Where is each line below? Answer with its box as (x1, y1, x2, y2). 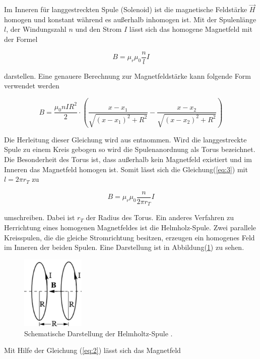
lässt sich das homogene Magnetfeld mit (129, 24, 252, 34)
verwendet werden (4, 80, 59, 91)
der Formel (4, 34, 38, 44)
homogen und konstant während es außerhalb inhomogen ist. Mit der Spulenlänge (4, 14, 256, 24)
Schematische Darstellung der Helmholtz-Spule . (24, 328, 173, 338)
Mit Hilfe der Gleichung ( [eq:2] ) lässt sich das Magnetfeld (4, 345, 181, 355)
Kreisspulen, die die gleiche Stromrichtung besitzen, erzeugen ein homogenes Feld (4, 232, 255, 242)
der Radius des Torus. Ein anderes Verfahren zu (86, 212, 234, 223)
